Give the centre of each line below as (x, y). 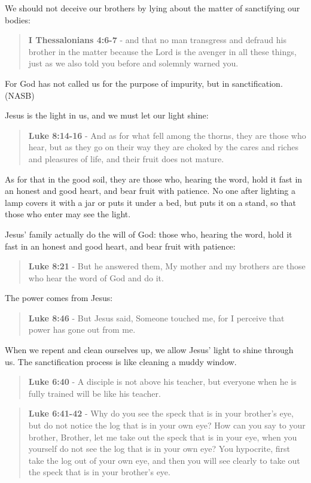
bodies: (18, 19)
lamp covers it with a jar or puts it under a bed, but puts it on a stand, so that (151, 202)
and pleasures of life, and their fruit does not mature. (126, 158)
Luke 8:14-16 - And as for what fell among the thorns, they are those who (167, 135)
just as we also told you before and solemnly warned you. (133, 63)
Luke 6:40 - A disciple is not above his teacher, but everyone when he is (162, 382)
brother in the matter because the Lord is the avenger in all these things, (162, 51)
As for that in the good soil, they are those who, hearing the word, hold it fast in (154, 179)
